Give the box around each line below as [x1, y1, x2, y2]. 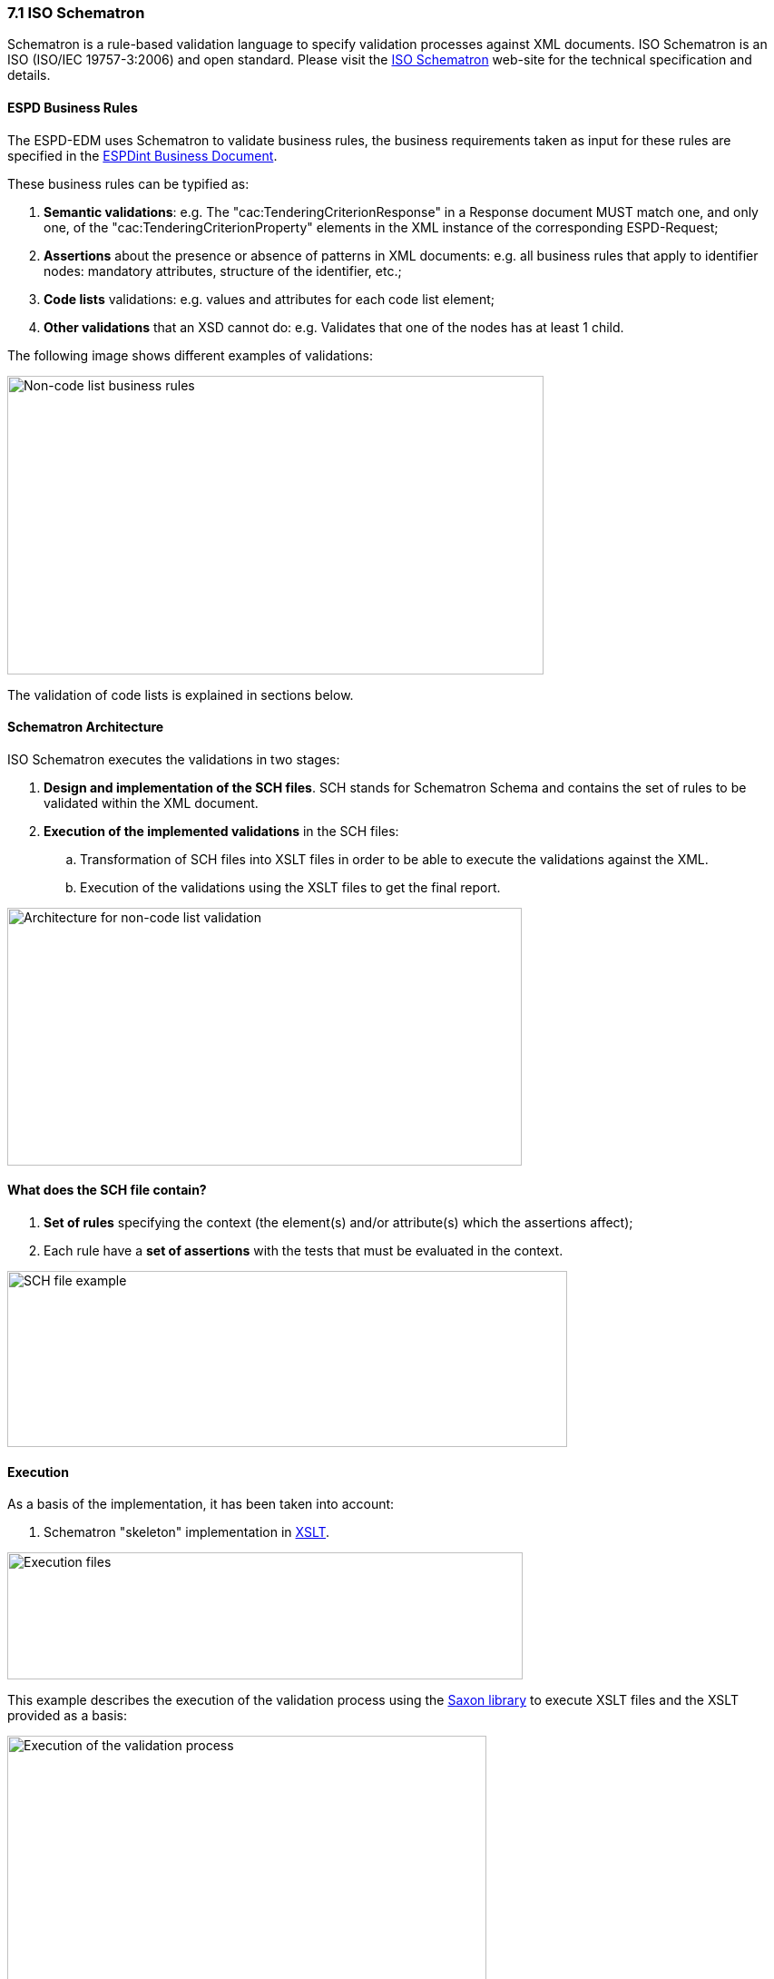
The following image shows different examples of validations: [7, 347, 373, 363]
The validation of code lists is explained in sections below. [7, 686, 354, 703]
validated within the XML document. [44, 794, 259, 811]
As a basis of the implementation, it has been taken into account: [7, 1496, 395, 1512]
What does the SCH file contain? [7, 1182, 207, 1198]
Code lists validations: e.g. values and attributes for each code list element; [44, 290, 495, 307]
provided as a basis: [7, 1708, 127, 1724]
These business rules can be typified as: [7, 175, 250, 192]
